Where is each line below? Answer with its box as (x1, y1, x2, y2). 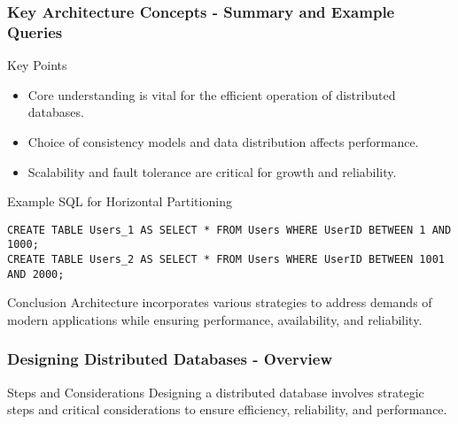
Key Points (7, 56, 67, 74)
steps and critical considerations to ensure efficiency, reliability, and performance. (7, 400, 447, 419)
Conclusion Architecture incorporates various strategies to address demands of (7, 293, 432, 312)
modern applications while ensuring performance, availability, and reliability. (7, 310, 423, 328)
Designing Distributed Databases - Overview (7, 348, 333, 370)
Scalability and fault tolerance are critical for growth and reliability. (27, 162, 397, 181)
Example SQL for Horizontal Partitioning (7, 192, 232, 211)
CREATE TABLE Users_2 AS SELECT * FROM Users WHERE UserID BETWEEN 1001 (7, 253, 445, 266)
